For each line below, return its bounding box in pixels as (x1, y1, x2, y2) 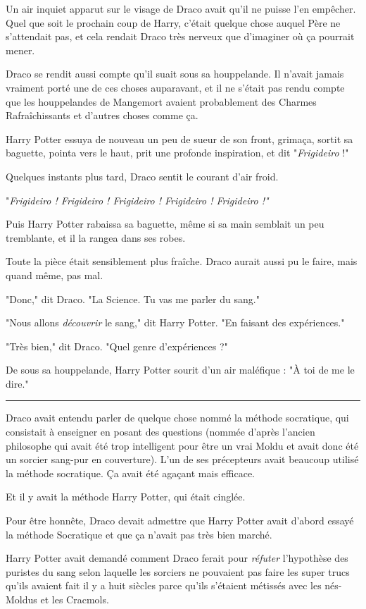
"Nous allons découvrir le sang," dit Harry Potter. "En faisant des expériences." (6, 315, 345, 330)
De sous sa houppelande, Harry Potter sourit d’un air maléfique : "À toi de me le (6, 362, 355, 377)
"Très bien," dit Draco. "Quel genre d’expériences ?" (6, 338, 228, 353)
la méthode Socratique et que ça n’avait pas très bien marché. (6, 527, 272, 541)
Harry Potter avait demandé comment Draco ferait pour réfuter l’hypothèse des (6, 550, 348, 565)
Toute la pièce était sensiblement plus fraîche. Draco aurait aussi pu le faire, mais (6, 254, 358, 269)
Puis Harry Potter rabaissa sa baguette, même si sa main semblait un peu (6, 216, 324, 231)
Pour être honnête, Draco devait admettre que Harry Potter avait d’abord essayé (6, 513, 354, 528)
